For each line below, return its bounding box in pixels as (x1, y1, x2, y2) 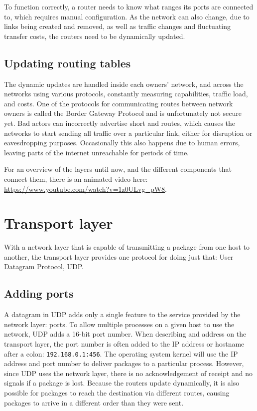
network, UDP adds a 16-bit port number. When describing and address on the (4, 329, 247, 339)
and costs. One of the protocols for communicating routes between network (4, 98, 233, 108)
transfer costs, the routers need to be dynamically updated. (4, 30, 185, 41)
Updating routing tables (4, 55, 131, 70)
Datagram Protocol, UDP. (4, 261, 84, 272)
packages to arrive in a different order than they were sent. (4, 397, 184, 408)
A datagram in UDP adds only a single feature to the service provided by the (4, 309, 241, 320)
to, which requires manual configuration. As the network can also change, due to (4, 11, 250, 21)
